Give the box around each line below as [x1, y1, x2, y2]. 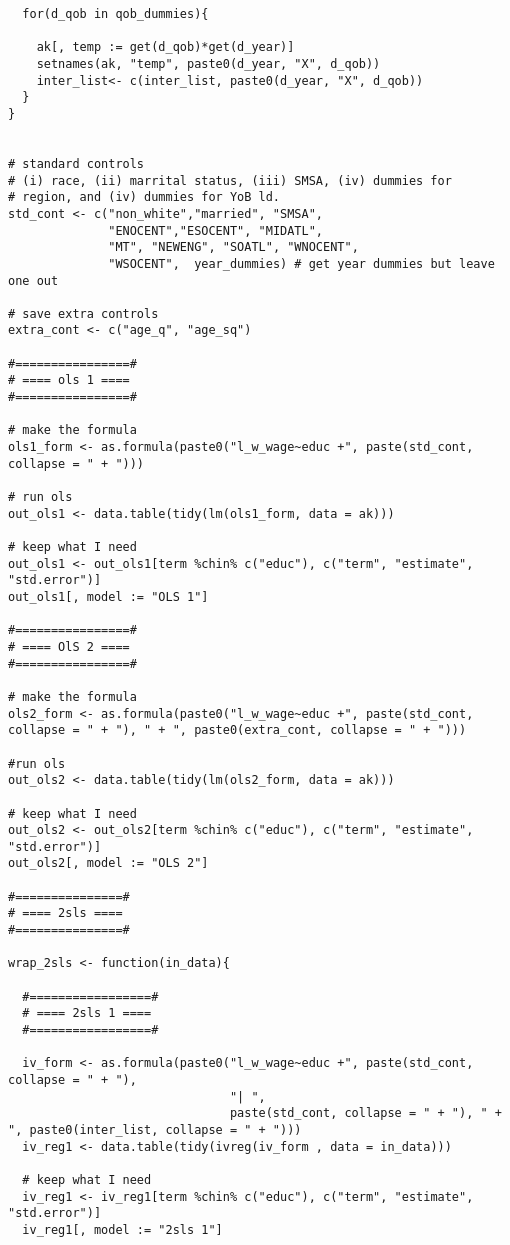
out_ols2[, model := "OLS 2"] [8, 856, 209, 871]
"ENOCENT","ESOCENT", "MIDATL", [108, 223, 323, 238]
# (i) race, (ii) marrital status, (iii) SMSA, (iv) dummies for [8, 173, 452, 188]
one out [8, 273, 59, 288]
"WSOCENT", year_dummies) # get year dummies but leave [108, 256, 495, 271]
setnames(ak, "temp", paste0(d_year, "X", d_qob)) [36, 56, 381, 71]
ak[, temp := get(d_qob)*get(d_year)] [36, 40, 295, 55]
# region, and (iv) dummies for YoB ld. [8, 190, 281, 205]
